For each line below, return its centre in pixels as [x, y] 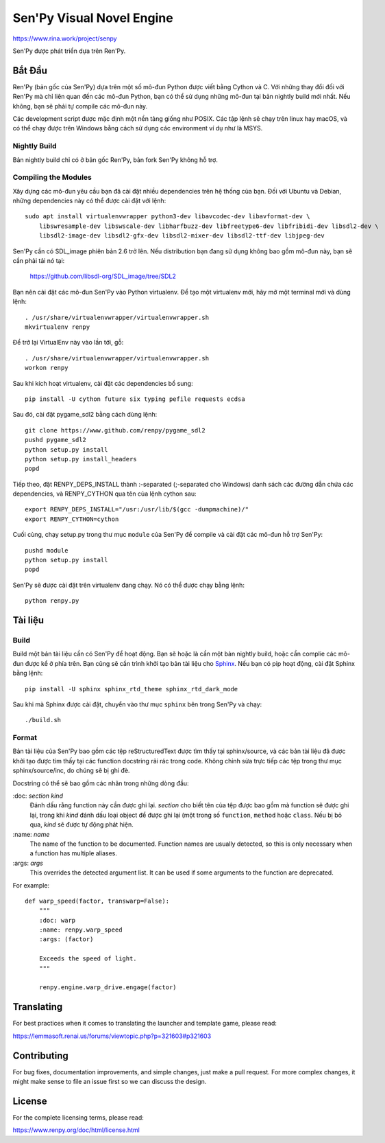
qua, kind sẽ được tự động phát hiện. [82, 824]
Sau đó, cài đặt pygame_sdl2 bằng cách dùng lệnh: [85, 415]
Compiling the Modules [52, 177]
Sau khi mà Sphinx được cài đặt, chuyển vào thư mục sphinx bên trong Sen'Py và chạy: [137, 704]
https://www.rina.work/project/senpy [65, 38]
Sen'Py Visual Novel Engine [93, 18]
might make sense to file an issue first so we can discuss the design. [110, 1082]
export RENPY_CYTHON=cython [72, 519]
